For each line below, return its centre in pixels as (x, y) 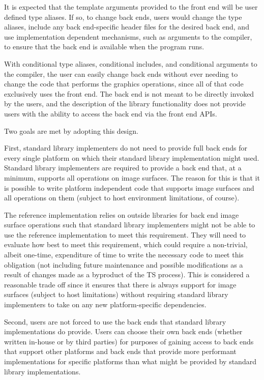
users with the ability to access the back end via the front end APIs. (111, 113)
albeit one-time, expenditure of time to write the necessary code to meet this (124, 255)
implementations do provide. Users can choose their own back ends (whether (123, 331)
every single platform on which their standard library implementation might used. (132, 157)
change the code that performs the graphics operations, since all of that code (124, 84)
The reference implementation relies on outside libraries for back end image (122, 214)
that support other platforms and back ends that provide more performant (120, 351)
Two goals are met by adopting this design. (71, 130)
